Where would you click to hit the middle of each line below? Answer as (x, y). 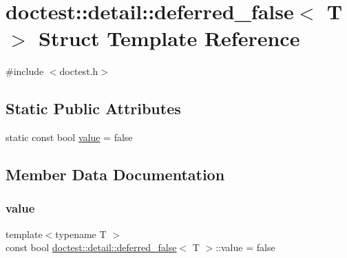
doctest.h (79, 71)
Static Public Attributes (93, 108)
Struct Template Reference (169, 38)
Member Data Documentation (115, 174)
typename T (81, 234)
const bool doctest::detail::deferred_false (91, 247)
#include (25, 71)
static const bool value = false (69, 137)
